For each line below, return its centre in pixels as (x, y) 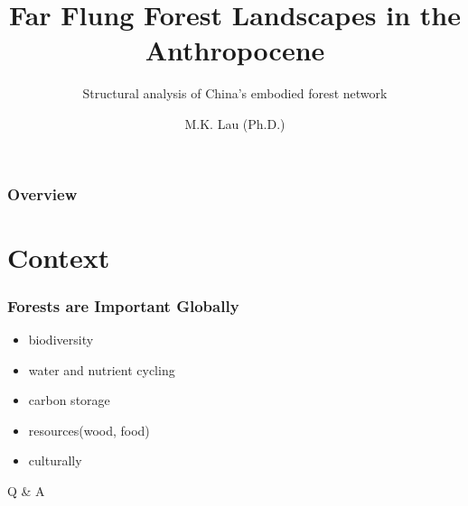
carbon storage (69, 400)
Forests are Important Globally (123, 305)
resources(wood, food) (89, 430)
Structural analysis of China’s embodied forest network (235, 93)
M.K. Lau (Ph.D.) (235, 123)
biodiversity (61, 340)
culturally (55, 460)
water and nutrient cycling (102, 369)
